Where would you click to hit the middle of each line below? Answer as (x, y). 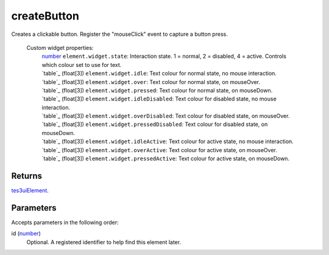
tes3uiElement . (30, 190)
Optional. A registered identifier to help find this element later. (104, 242)
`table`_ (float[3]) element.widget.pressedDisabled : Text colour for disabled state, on (155, 124)
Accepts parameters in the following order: (65, 222)
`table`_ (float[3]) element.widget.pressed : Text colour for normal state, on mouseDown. (157, 90)
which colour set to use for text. (82, 65)
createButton (45, 16)
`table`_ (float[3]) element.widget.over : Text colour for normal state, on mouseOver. (151, 82)
